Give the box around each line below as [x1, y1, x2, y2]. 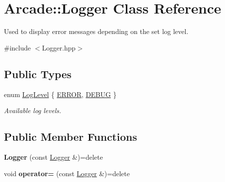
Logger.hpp [42, 42, 76, 52]
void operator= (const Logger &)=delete [4, 168, 130, 178]
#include [4, 42, 31, 52]
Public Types [4, 66, 72, 81]
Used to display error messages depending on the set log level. [4, 26, 189, 36]
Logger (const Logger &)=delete [4, 151, 103, 162]
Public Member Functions [4, 129, 137, 144]
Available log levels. [4, 105, 61, 116]
